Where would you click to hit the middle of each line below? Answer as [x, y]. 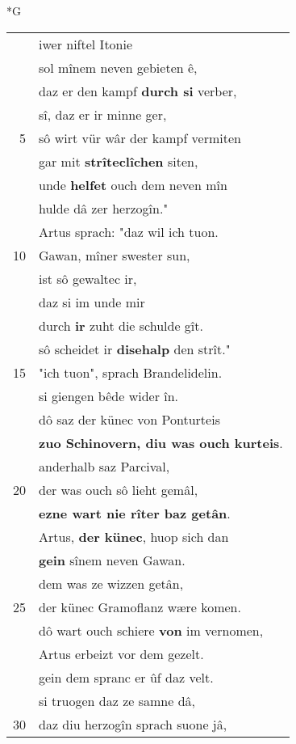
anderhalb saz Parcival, [104, 466]
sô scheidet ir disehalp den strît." [135, 349]
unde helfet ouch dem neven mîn [133, 184]
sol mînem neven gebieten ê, [118, 67]
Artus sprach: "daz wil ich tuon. [129, 231]
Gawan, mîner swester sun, [115, 255]
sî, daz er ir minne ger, [103, 114]
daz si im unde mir [92, 302]
